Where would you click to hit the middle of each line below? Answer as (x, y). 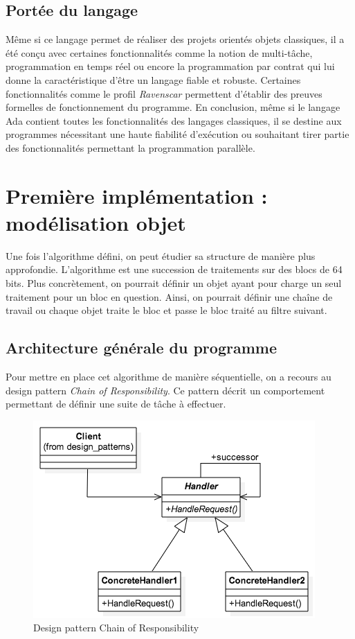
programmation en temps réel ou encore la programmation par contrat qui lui (170, 66)
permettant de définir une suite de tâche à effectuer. (116, 404)
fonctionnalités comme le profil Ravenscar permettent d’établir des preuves (164, 93)
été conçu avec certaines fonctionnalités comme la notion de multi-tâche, (159, 52)
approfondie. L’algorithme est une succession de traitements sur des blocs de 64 (174, 269)
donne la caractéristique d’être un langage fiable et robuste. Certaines (153, 79)
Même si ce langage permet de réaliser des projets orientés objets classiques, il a (175, 39)
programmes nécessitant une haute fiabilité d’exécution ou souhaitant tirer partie (177, 134)
